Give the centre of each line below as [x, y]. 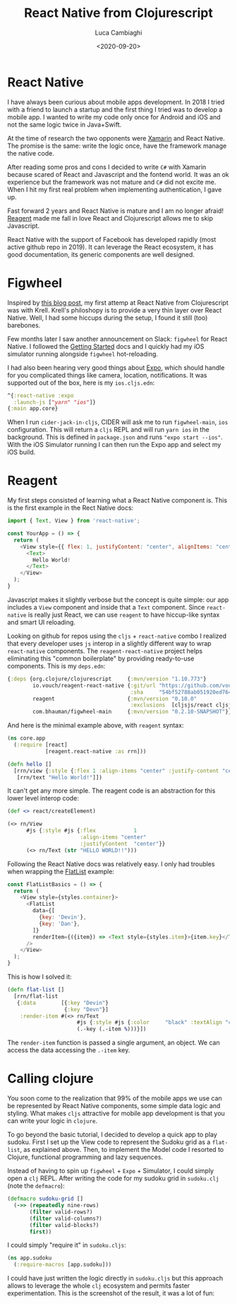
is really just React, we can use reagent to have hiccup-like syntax [124, 615]
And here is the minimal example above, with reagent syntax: [96, 726]
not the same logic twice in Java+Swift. [65, 124]
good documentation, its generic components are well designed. [101, 254]
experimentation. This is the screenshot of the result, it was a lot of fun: [111, 1293]
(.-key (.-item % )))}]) [111, 1029]
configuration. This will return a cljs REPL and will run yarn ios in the [108, 430]
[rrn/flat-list [36, 996]
